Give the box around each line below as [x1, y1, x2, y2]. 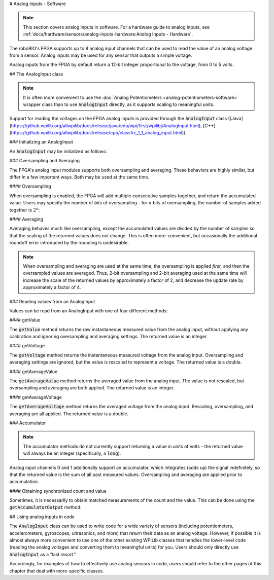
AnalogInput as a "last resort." [9, 551, 76, 557]
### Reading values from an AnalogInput [9, 298, 95, 304]
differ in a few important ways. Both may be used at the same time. [9, 174, 150, 180]
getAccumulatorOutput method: [9, 504, 82, 511]
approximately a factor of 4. [23, 284, 81, 291]
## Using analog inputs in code [9, 514, 75, 520]
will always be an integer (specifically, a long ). [23, 450, 121, 456]
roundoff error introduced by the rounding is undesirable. [9, 240, 129, 246]
